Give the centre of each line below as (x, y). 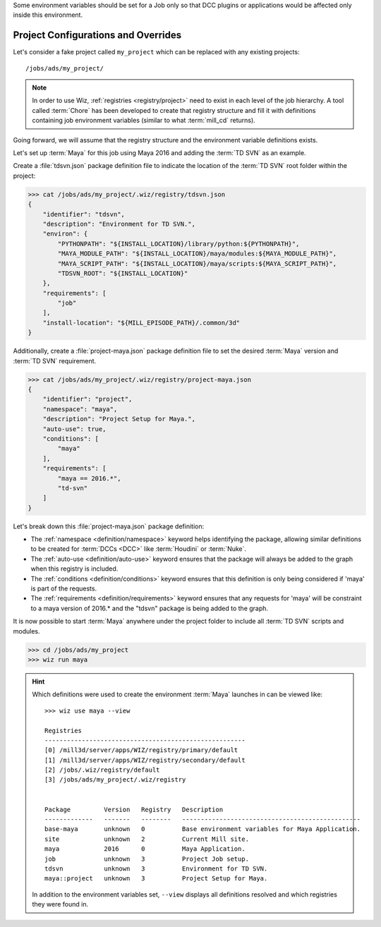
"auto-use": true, (74, 429)
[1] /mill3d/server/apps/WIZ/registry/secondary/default (145, 760)
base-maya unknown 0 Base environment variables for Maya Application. (203, 829)
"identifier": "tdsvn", (84, 214)
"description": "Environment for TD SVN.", (119, 224)
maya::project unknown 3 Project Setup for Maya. (156, 879)
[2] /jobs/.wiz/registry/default (102, 770)
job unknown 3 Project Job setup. (147, 859)
